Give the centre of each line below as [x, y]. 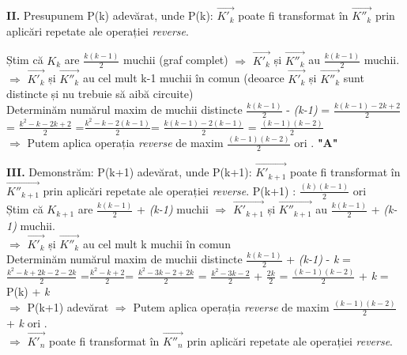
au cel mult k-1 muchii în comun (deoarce [183, 78]
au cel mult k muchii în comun [156, 243]
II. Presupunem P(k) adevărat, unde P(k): [110, 15]
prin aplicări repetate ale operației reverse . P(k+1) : [170, 190]
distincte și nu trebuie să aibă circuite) [100, 94]
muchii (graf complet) [176, 60]
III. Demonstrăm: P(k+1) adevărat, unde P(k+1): [129, 172]
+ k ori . [27, 322]
